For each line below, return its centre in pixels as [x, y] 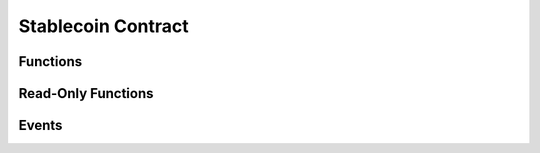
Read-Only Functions [86, 93]
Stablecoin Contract [103, 26]
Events [40, 125]
